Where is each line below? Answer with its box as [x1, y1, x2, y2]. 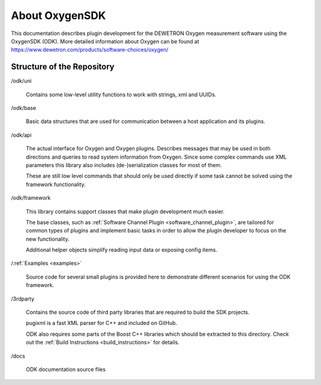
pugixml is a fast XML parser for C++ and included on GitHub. [26, 320, 178, 327]
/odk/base [11, 105, 36, 112]
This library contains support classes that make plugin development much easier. [26, 208, 225, 215]
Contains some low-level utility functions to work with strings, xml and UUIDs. [26, 91, 216, 98]
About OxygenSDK [11, 9, 106, 22]
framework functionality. [26, 181, 86, 188]
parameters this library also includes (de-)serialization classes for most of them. [26, 161, 222, 169]
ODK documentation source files [26, 366, 106, 373]
